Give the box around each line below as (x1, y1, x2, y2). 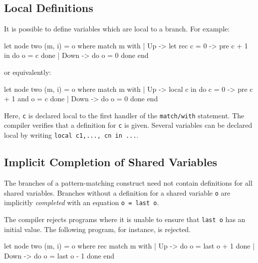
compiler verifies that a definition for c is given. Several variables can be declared (4, 120, 253, 130)
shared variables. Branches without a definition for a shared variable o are (4, 187, 231, 198)
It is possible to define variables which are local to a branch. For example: (4, 23, 230, 34)
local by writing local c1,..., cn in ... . (4, 130, 139, 140)
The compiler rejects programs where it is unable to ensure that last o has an (4, 214, 246, 224)
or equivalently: (4, 66, 51, 77)
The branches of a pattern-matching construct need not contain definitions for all (4, 177, 253, 188)
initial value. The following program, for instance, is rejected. (4, 224, 191, 234)
